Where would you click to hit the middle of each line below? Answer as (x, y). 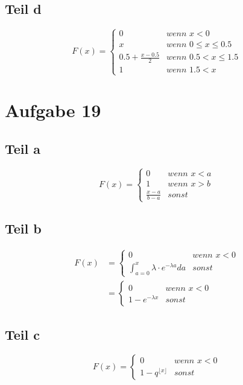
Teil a (23, 148)
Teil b (23, 228)
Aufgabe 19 (53, 110)
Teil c (23, 335)
